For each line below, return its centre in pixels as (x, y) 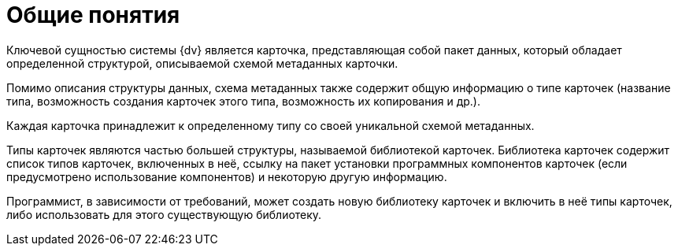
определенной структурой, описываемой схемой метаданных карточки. (202, 63)
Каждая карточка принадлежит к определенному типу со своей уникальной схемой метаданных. (270, 125)
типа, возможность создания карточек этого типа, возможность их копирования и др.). (243, 101)
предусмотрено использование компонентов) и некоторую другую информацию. (227, 176)
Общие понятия (93, 15)
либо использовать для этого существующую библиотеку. (164, 214)
